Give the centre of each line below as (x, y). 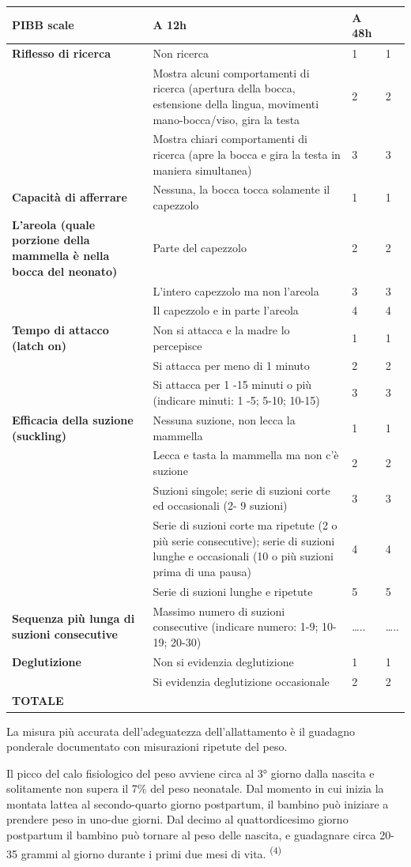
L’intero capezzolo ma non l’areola (236, 290)
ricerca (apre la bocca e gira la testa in (247, 154)
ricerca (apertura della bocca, (224, 88)
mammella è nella (61, 256)
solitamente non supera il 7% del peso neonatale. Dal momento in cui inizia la (195, 788)
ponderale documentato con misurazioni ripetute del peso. (147, 746)
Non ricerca (181, 53)
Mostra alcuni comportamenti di (231, 72)
